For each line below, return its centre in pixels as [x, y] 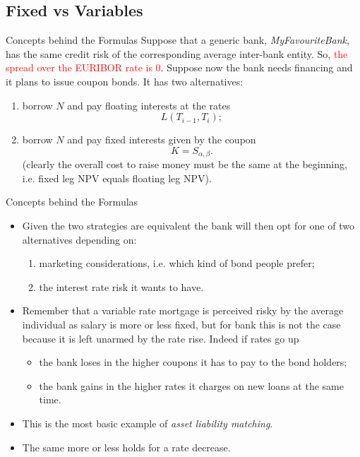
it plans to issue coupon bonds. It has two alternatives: [125, 81]
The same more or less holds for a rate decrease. [126, 447]
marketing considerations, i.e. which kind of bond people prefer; [177, 263]
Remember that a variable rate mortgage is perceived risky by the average [183, 310]
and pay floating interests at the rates [149, 105]
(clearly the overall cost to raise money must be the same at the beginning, [185, 164]
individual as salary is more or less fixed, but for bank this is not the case [181, 324]
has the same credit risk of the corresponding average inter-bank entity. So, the [177, 53]
